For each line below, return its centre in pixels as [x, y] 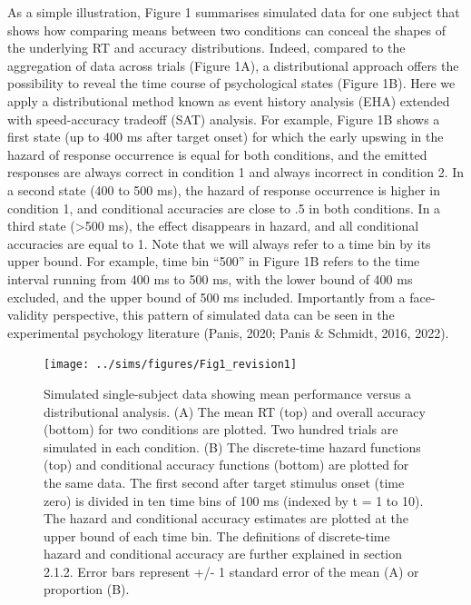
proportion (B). [87, 589]
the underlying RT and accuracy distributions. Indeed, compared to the [206, 48]
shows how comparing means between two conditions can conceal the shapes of [227, 30]
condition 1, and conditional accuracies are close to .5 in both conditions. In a [224, 208]
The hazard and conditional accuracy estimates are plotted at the [226, 518]
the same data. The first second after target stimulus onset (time [224, 482]
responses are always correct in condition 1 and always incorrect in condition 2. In [236, 172]
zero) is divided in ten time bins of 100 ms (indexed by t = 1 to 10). [234, 500]
